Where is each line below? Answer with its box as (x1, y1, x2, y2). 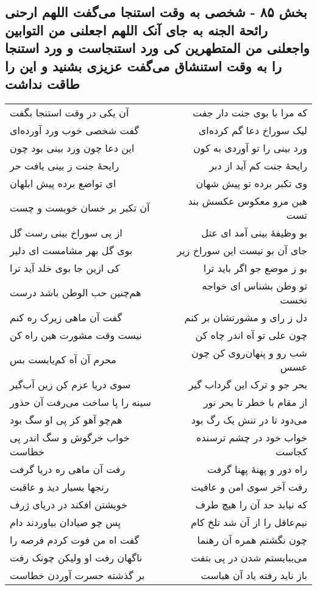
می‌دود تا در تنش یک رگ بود (191, 412, 307, 427)
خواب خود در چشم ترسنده (196, 430, 307, 444)
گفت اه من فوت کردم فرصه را (10, 532, 140, 547)
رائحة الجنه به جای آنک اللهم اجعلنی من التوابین (5, 20, 268, 39)
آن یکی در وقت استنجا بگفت (10, 105, 129, 119)
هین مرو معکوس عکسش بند (188, 193, 307, 208)
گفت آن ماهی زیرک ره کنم (10, 310, 123, 324)
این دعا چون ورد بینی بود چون (10, 140, 135, 155)
